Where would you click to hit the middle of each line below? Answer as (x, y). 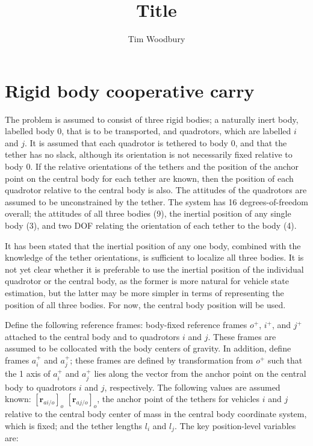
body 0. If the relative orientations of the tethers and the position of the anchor (152, 166)
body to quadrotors (41, 387)
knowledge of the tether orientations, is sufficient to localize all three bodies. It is (154, 257)
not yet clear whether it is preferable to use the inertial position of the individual (154, 269)
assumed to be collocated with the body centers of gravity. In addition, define (148, 348)
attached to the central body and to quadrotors (92, 336)
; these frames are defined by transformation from (162, 360)
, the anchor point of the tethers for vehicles (178, 399)
